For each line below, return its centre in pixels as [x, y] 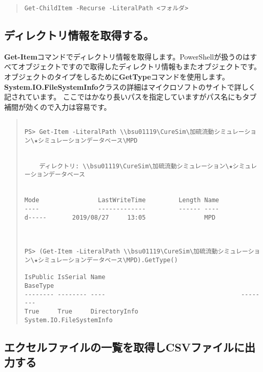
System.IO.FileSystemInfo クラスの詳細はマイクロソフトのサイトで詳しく [130, 86]
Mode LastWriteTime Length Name [122, 200]
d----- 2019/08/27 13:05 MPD [120, 217]
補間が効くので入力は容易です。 [58, 106]
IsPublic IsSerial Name [65, 277]
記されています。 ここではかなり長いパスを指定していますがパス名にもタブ [130, 97]
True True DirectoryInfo [81, 311]
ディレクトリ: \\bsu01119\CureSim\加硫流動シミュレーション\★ [136, 166]
